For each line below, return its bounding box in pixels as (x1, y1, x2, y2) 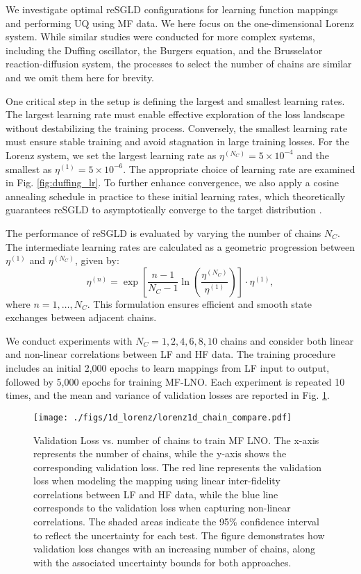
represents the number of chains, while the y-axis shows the (33, 446, 287, 461)
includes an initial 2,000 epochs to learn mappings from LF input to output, (6, 361, 330, 375)
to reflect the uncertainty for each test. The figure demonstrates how (33, 527, 325, 542)
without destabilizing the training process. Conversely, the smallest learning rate (6, 120, 348, 135)
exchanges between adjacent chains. (6, 310, 157, 325)
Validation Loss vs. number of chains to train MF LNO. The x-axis (33, 432, 319, 447)
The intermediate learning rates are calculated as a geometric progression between (6, 239, 355, 254)
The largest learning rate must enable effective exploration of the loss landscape (6, 107, 345, 122)
